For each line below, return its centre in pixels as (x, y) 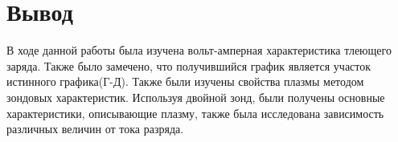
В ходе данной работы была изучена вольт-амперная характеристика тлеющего (199, 50)
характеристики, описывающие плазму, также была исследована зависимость (195, 113)
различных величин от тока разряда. (95, 129)
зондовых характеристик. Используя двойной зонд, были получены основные (196, 97)
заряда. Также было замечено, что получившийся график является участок (189, 65)
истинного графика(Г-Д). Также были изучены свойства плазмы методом (185, 81)
